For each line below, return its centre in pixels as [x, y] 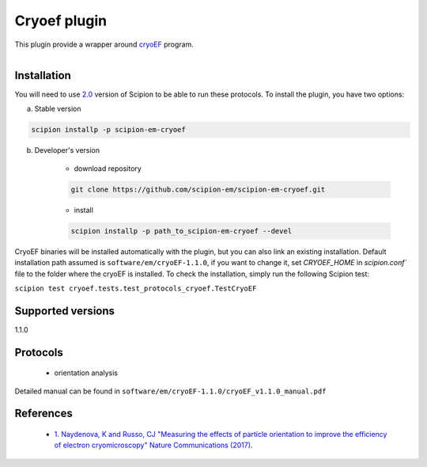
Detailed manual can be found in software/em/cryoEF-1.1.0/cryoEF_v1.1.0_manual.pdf [170, 391]
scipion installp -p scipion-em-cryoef [108, 130]
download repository [108, 168]
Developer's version [67, 150]
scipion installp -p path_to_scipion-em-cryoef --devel [181, 231]
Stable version [58, 109]
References [43, 414]
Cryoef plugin [60, 21]
